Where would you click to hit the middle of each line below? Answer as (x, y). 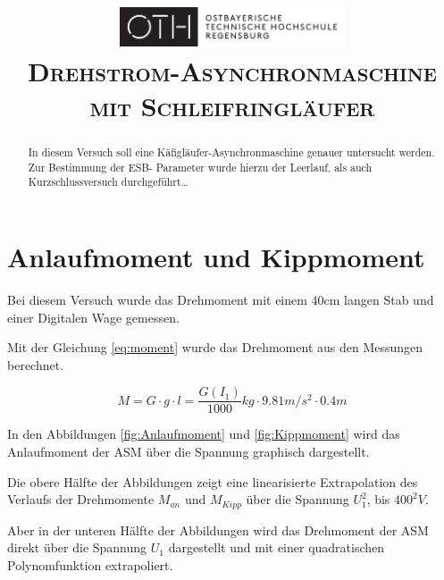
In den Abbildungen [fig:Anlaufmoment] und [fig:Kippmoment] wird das (204, 434)
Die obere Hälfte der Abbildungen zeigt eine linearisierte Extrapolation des (213, 481)
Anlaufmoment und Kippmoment (216, 257)
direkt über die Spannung (77, 547)
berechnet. (36, 364)
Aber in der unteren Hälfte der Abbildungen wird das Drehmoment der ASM (218, 530)
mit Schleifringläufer (232, 106)
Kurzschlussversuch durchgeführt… (108, 182)
